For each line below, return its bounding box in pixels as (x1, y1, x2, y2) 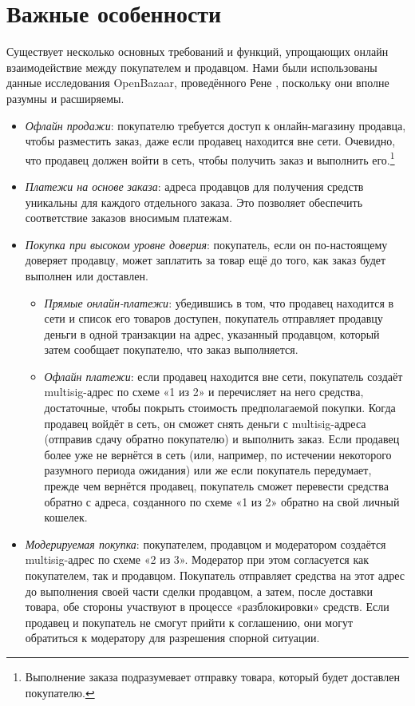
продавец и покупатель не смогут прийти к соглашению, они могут (25, 613, 354, 630)
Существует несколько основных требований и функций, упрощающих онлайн (6, 43, 389, 60)
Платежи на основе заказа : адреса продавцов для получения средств (25, 177, 364, 194)
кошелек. (44, 509, 88, 526)
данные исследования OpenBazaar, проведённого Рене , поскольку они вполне (6, 74, 389, 91)
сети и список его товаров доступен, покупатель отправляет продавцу (44, 310, 383, 327)
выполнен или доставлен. (25, 267, 148, 284)
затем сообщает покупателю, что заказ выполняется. (44, 341, 298, 358)
